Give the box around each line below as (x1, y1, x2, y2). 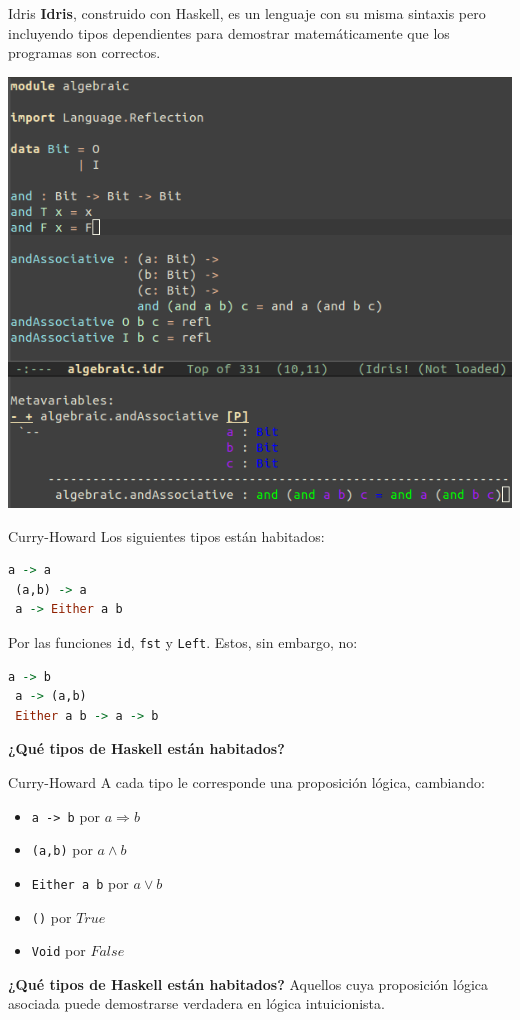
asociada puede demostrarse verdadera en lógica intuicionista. (8, 993, 385, 1014)
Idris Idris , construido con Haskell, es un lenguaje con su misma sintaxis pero (8, 3, 486, 23)
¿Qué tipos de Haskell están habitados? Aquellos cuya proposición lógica (8, 973, 489, 994)
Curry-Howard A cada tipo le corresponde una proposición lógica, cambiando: (8, 771, 485, 792)
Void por (31, 940, 86, 961)
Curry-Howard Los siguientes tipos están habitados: (8, 525, 325, 546)
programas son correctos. (8, 42, 161, 63)
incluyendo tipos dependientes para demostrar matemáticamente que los (8, 22, 450, 43)
